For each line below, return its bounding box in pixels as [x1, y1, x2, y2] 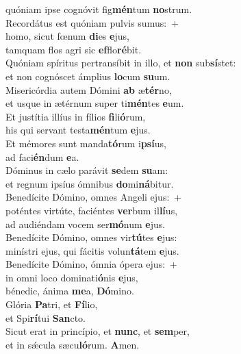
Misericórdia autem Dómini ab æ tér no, [5, 82, 172, 97]
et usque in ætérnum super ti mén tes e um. [5, 96, 184, 110]
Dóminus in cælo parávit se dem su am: [5, 163, 168, 177]
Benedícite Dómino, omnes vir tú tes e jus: [5, 230, 177, 244]
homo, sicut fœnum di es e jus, [5, 29, 129, 43]
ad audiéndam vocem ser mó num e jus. [5, 216, 166, 231]
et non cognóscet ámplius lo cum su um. [5, 68, 170, 83]
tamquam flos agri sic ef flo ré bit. [5, 42, 142, 56]
